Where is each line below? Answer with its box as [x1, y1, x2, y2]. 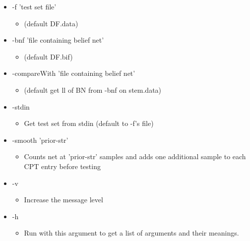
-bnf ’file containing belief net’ [12, 35, 104, 45]
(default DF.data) [24, 18, 78, 28]
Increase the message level [24, 194, 103, 205]
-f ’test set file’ [12, 1, 57, 11]
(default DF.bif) [24, 51, 73, 61]
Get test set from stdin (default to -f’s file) [24, 118, 154, 128]
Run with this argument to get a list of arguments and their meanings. [24, 228, 239, 238]
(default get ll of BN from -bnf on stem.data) [24, 84, 162, 95]
